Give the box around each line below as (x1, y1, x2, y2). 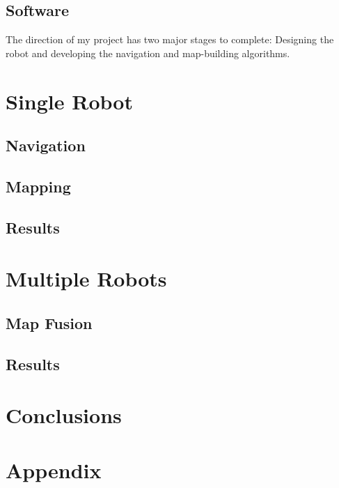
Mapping (6, 175, 71, 197)
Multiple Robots (6, 264, 167, 293)
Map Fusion (6, 312, 93, 333)
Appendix (6, 455, 102, 484)
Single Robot (6, 86, 133, 115)
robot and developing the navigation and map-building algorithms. (6, 45, 290, 60)
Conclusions (6, 401, 122, 429)
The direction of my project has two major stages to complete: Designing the (6, 32, 334, 47)
